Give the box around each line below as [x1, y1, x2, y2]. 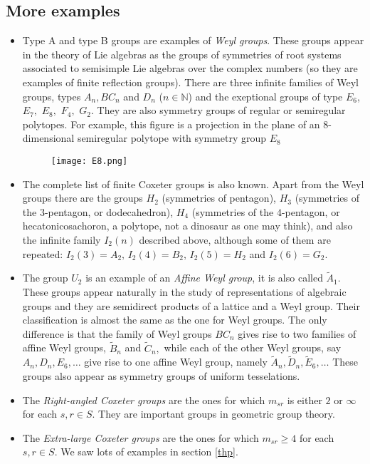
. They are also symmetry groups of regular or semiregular [90, 103, 346, 118]
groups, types [22, 88, 81, 103]
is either [287, 392, 322, 407]
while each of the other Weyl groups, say [164, 340, 342, 355]
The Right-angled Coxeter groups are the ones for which [22, 392, 265, 407]
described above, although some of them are [139, 232, 331, 247]
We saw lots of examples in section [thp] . [60, 444, 238, 459]
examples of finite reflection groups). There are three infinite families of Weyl [22, 74, 359, 89]
